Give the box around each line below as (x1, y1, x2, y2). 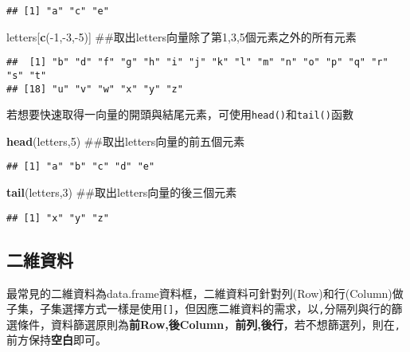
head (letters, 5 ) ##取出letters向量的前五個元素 (6, 132, 245, 149)
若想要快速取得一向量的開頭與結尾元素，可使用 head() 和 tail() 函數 (6, 106, 353, 123)
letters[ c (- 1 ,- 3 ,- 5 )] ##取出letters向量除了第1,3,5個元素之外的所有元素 (6, 28, 357, 45)
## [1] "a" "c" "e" (6, 6, 109, 17)
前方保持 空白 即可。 (6, 331, 107, 348)
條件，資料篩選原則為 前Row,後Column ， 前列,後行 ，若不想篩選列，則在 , (17, 315, 400, 332)
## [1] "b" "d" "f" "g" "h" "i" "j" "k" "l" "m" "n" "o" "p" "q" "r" (6, 57, 389, 68)
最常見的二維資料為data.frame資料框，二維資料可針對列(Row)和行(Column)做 (6, 284, 404, 301)
